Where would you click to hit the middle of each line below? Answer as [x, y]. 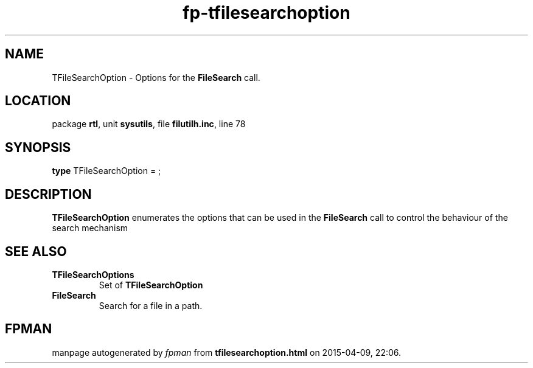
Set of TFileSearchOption [151, 285]
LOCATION [38, 101]
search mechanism [90, 228]
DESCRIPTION [48, 194]
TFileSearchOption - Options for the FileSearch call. [156, 77]
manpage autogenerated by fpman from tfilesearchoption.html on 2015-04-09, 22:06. [227, 352]
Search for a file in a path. [151, 305]
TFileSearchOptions [93, 274]
